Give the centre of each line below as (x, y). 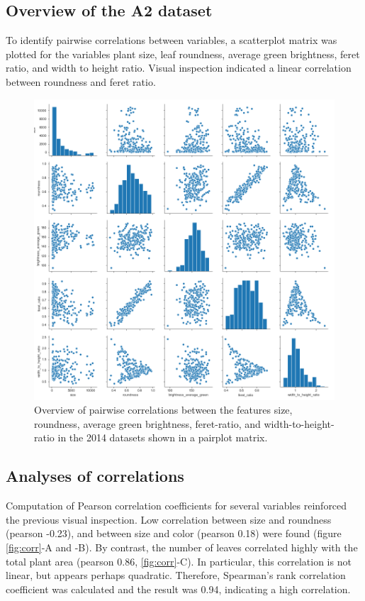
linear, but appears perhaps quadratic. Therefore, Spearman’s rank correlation (176, 575)
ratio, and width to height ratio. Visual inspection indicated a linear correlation (179, 68)
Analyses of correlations (95, 476)
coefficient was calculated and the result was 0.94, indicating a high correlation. (178, 589)
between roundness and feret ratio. (81, 81)
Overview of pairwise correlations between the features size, (163, 410)
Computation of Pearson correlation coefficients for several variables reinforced (176, 506)
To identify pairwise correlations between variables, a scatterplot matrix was (172, 40)
